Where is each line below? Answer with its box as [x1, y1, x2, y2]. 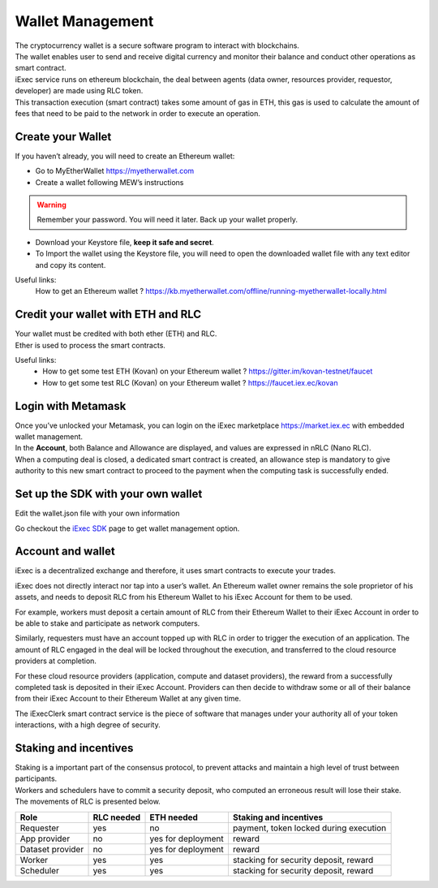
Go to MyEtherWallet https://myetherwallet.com [35, 166, 195, 176]
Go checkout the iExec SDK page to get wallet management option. [15, 524, 240, 533]
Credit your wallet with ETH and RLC [15, 308, 202, 321]
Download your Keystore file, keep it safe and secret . [35, 237, 214, 247]
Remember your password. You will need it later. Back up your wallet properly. [36, 215, 298, 225]
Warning [36, 200, 67, 209]
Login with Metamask [15, 399, 127, 413]
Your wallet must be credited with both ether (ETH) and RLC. [15, 329, 217, 338]
